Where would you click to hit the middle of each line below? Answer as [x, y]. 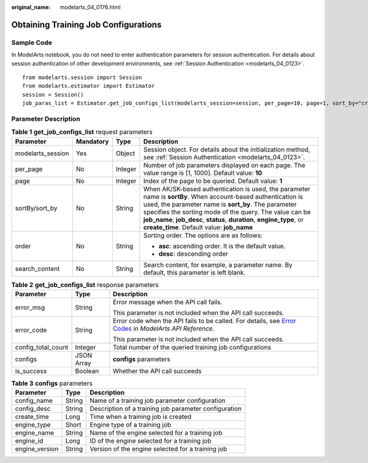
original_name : [31, 7]
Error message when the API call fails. [167, 302]
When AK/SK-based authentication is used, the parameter [227, 189]
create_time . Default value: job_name [198, 227]
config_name [34, 400]
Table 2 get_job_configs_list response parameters [85, 285]
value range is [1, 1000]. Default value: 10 [203, 173]
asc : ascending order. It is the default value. [222, 246]
